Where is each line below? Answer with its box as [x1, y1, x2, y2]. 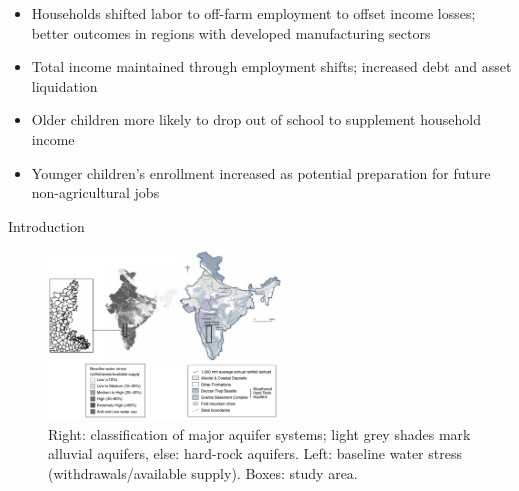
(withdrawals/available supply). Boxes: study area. [48, 462, 358, 483]
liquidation [31, 75, 98, 96]
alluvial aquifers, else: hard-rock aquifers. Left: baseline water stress [48, 443, 462, 464]
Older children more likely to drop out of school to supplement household [31, 109, 481, 130]
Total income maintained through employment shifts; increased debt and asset [31, 56, 512, 77]
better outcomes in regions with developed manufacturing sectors [31, 22, 431, 43]
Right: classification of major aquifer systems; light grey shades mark [48, 423, 471, 444]
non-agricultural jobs [31, 182, 160, 203]
